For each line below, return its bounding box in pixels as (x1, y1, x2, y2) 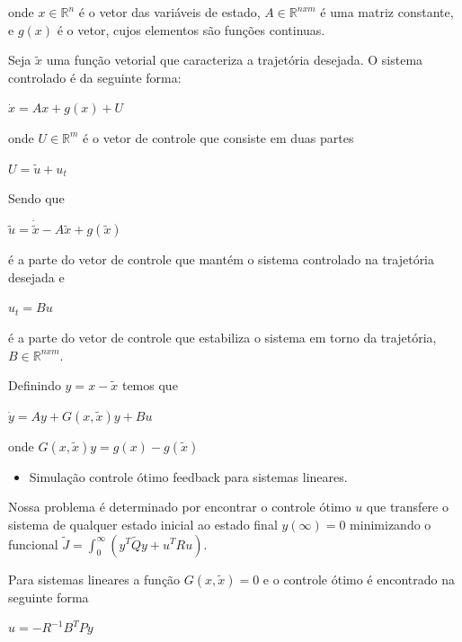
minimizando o (350, 514, 431, 533)
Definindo (8, 376, 61, 395)
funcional (8, 534, 58, 553)
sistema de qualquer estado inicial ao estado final (8, 514, 278, 533)
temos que (121, 376, 178, 395)
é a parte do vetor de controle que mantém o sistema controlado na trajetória (8, 250, 435, 269)
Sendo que (8, 189, 65, 208)
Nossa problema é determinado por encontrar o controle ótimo (8, 497, 351, 516)
